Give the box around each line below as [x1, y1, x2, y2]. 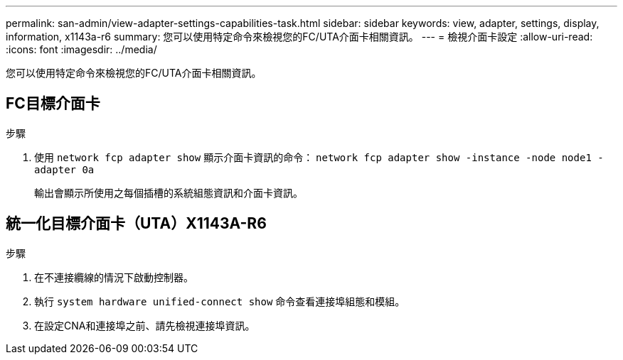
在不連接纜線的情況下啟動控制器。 [34, 271, 193, 283]
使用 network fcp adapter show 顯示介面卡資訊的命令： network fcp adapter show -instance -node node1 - [34, 151, 604, 163]
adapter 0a [34, 163, 95, 175]
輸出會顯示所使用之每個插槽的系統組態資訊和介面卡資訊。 [34, 186, 303, 199]
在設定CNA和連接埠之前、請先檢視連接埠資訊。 [34, 319, 255, 332]
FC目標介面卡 [6, 94, 100, 113]
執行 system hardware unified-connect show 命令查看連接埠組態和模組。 [34, 295, 405, 307]
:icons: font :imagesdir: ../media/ [6, 43, 157, 55]
